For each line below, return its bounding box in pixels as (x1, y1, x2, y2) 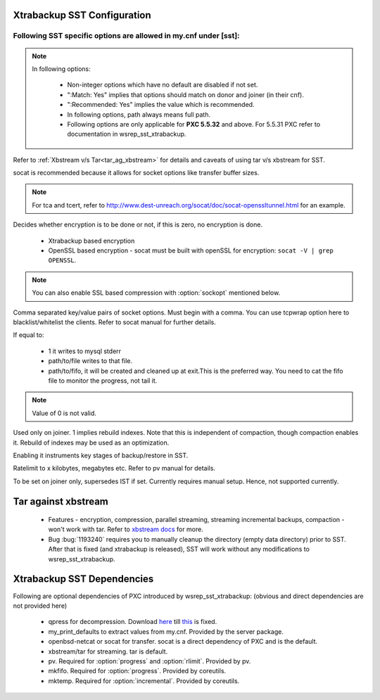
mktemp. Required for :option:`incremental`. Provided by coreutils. (48, 676, 240, 685)
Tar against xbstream (13, 495, 109, 507)
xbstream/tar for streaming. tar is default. (48, 647, 168, 656)
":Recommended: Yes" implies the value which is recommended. (67, 101, 255, 109)
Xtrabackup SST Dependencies (13, 573, 154, 585)
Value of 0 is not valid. (32, 409, 96, 417)
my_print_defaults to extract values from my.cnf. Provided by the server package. (48, 627, 284, 636)
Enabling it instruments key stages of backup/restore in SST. (13, 451, 189, 459)
